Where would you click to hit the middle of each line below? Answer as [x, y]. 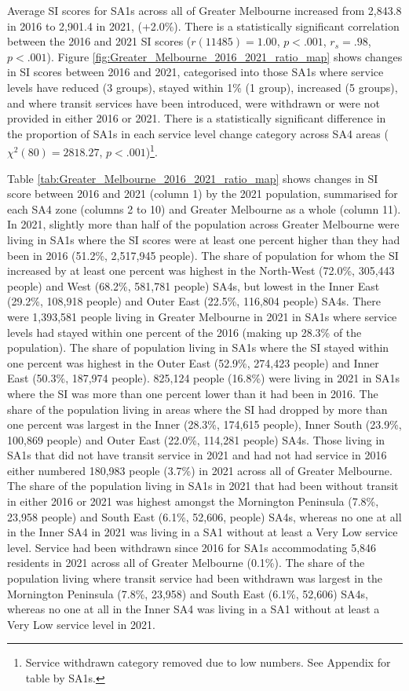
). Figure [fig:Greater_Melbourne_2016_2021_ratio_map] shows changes [225, 56]
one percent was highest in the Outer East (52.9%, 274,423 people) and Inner [193, 362]
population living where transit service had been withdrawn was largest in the [195, 578]
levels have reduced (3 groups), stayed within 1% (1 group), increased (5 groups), [203, 87]
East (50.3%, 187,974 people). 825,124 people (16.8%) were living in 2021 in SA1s [204, 378]
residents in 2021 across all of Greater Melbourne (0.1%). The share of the [186, 563]
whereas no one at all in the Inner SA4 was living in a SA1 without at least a [194, 609]
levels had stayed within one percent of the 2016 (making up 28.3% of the [184, 332]
